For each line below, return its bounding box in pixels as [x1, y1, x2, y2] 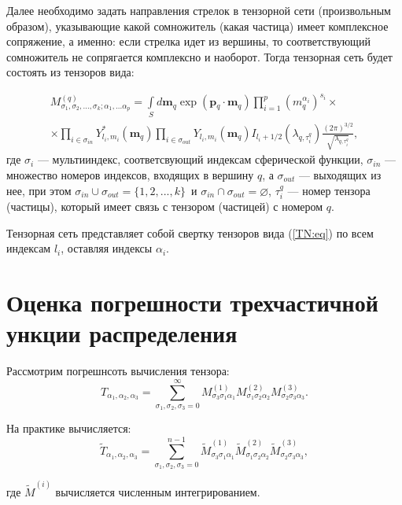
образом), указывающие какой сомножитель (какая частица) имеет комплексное [6, 17, 389, 34]
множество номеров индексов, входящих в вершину [6, 167, 254, 183]
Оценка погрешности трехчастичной [6, 286, 378, 319]
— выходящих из [298, 167, 382, 183]
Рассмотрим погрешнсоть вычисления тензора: [6, 363, 230, 379]
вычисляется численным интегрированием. [55, 484, 260, 500]
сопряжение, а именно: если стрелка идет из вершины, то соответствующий [6, 33, 371, 50]
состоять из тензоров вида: [6, 64, 135, 80]
